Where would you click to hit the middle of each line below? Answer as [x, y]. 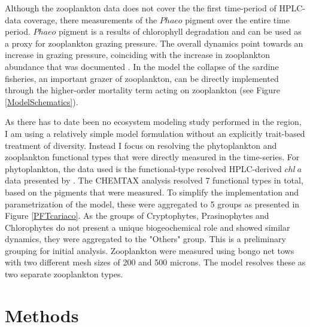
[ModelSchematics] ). [42, 101]
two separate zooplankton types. [64, 274]
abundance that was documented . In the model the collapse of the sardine [142, 66]
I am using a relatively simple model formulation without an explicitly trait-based [155, 133]
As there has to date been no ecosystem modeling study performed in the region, [153, 122]
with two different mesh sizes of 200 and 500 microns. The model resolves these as [155, 262]
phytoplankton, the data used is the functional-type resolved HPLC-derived [143, 168]
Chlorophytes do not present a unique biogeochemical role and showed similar [148, 227]
